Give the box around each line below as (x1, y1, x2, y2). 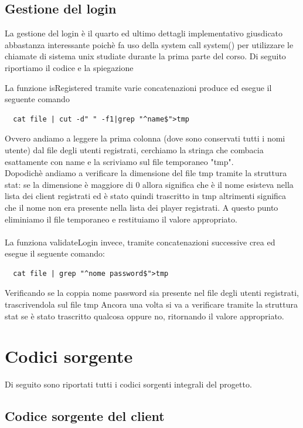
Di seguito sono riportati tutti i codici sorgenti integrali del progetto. (5, 378, 252, 390)
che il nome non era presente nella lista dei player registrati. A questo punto (5, 201, 278, 213)
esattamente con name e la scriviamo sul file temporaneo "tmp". (5, 155, 234, 167)
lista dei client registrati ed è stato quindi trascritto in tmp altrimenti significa (5, 190, 287, 202)
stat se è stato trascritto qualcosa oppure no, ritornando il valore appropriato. (5, 309, 284, 322)
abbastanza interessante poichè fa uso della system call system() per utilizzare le (5, 38, 294, 50)
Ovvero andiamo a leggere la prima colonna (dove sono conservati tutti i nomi (5, 132, 285, 144)
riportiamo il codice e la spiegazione (5, 61, 134, 73)
